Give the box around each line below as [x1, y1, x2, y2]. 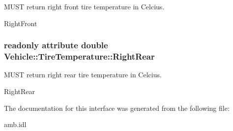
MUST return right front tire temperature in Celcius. [4, 1, 165, 11]
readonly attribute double [4, 39, 108, 51]
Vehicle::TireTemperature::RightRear [4, 50, 155, 63]
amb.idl [4, 119, 27, 130]
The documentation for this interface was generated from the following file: [4, 102, 230, 113]
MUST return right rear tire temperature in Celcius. [4, 69, 162, 80]
